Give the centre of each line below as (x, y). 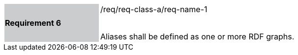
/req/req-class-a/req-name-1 (154, 9)
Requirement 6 (33, 23)
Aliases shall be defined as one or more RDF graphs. (197, 37)
